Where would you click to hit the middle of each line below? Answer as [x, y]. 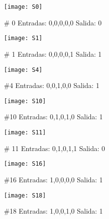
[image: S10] [25, 101]
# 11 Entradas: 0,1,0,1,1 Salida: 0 [54, 148]
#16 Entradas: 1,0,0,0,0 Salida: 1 [54, 179]
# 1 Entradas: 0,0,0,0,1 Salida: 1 [53, 54]
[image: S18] [25, 195]
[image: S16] [25, 164]
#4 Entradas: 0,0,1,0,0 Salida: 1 [52, 85]
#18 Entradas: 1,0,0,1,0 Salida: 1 [54, 211]
